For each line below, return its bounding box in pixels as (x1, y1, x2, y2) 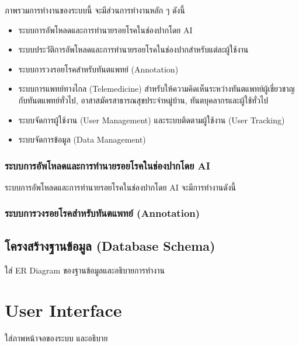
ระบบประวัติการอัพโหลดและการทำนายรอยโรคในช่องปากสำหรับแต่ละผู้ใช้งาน (18, 43, 249, 56)
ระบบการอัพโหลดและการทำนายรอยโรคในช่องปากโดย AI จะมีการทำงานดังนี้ (5, 181, 236, 193)
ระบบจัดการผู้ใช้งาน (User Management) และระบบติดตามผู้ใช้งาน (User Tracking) (18, 113, 285, 126)
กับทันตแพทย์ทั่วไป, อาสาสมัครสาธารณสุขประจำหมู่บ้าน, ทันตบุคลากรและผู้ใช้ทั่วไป (18, 94, 269, 106)
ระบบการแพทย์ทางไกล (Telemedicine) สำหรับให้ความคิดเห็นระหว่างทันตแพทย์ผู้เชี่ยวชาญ (18, 82, 295, 95)
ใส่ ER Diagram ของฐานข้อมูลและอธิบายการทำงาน (5, 264, 165, 276)
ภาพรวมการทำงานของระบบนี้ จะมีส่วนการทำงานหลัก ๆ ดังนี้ (5, 4, 185, 16)
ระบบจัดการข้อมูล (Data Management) (18, 133, 146, 146)
